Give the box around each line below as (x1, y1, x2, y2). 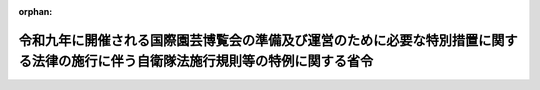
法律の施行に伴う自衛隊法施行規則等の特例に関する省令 (31, 53, 374, 70)
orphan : (18, 6, 53, 17)
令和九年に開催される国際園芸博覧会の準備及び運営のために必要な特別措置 (18, 31, 479, 49)
